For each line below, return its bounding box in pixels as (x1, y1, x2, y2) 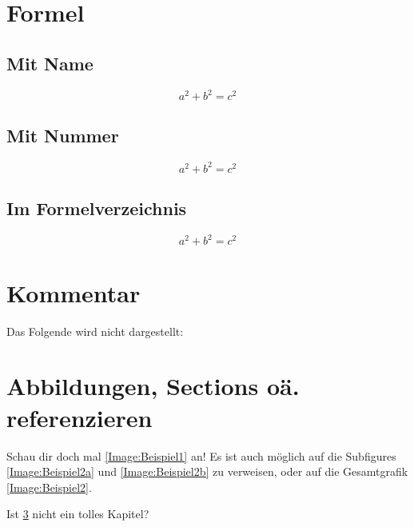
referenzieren (6, 401, 153, 433)
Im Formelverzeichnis (6, 196, 187, 221)
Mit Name (6, 50, 94, 75)
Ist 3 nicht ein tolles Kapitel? (6, 505, 149, 522)
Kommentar (6, 276, 141, 309)
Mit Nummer (6, 123, 119, 148)
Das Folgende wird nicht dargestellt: (6, 322, 184, 339)
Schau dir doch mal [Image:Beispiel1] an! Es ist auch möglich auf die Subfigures (6, 447, 396, 464)
